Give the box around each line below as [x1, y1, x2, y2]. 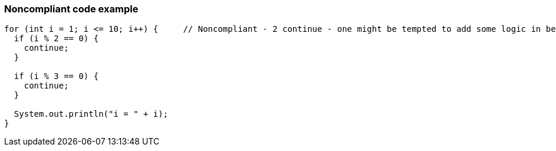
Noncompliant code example [4, 3, 139, 15]
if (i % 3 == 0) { [14, 71, 99, 81]
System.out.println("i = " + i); [14, 109, 169, 119]
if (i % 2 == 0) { [14, 34, 99, 44]
